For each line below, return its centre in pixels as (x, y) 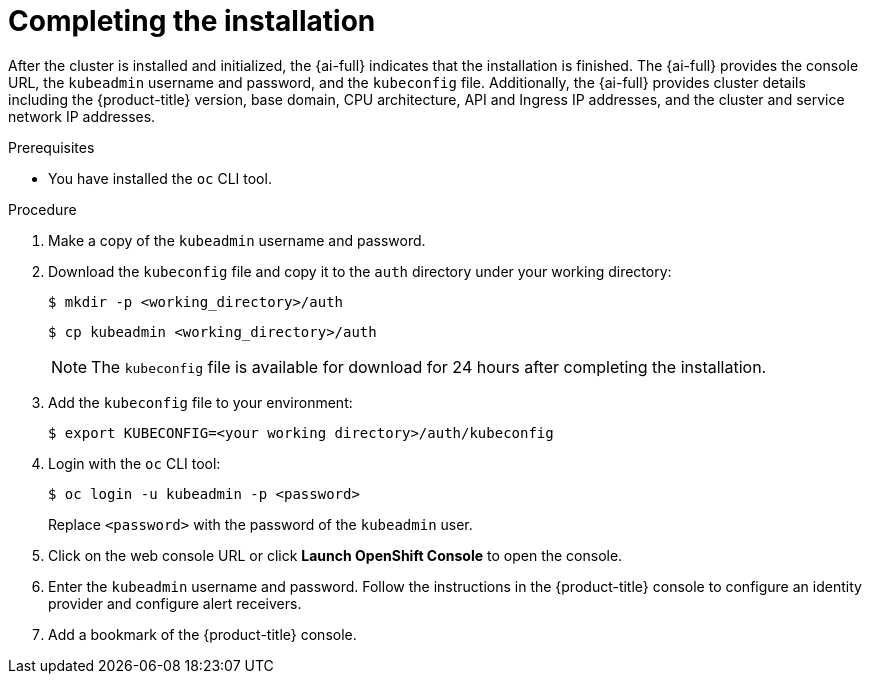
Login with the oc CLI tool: (134, 463)
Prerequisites (51, 147)
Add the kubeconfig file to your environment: (200, 402)
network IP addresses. (82, 116)
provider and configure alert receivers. (175, 603)
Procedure (42, 209)
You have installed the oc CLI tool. (160, 178)
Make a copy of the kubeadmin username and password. (237, 240)
